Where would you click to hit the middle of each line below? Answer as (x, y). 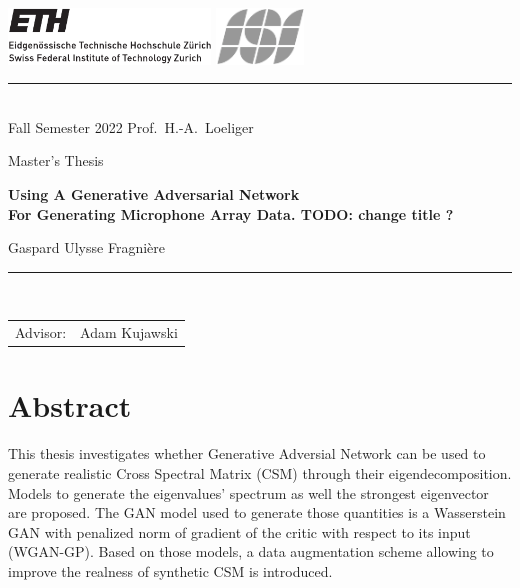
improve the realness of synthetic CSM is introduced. (170, 570)
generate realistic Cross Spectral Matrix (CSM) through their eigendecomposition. (260, 473)
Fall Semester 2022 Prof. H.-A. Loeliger (131, 126)
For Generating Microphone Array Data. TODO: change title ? (231, 213)
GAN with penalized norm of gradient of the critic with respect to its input (239, 531)
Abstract (70, 405)
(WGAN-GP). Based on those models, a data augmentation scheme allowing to (251, 551)
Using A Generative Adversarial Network (154, 194)
